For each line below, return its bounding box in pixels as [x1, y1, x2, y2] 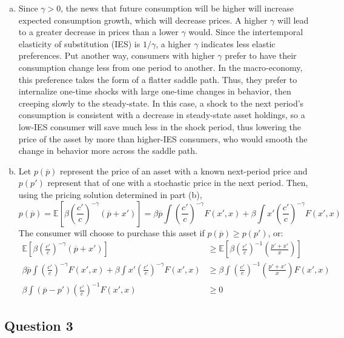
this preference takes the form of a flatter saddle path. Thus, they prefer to [18, 73, 297, 85]
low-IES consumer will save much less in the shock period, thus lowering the [18, 120, 302, 133]
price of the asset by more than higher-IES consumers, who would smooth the [18, 132, 308, 145]
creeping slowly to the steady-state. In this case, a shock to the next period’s [18, 96, 304, 109]
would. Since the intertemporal [188, 25, 303, 38]
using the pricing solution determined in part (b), [18, 188, 202, 200]
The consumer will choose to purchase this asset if [18, 226, 205, 239]
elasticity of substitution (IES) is [18, 37, 141, 50]
